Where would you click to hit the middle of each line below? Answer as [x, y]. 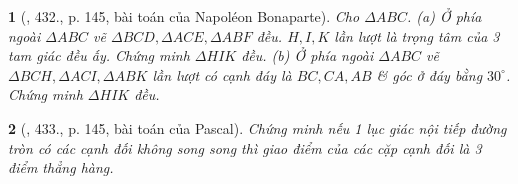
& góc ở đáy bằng [429, 74]
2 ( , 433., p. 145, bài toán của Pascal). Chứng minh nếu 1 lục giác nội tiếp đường [257, 127]
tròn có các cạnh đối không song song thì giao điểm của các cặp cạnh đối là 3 [245, 147]
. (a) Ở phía [444, 16]
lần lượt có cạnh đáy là [222, 74]
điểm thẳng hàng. [61, 167]
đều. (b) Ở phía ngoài [307, 55]
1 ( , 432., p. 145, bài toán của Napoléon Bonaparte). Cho [184, 16]
